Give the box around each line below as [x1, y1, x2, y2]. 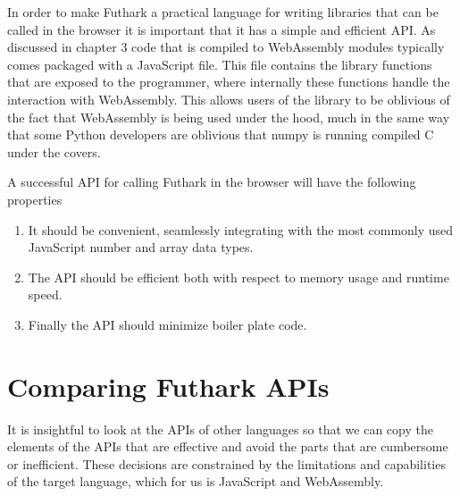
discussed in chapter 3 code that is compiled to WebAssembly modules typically [7, 38, 445, 56]
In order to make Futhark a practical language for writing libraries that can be [7, 3, 439, 21]
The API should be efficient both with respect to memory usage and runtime [28, 267, 449, 286]
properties [7, 189, 63, 208]
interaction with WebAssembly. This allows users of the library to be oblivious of [7, 89, 450, 108]
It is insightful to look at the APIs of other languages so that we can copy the [7, 419, 433, 438]
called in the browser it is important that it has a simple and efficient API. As [7, 20, 436, 38]
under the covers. [7, 142, 101, 161]
